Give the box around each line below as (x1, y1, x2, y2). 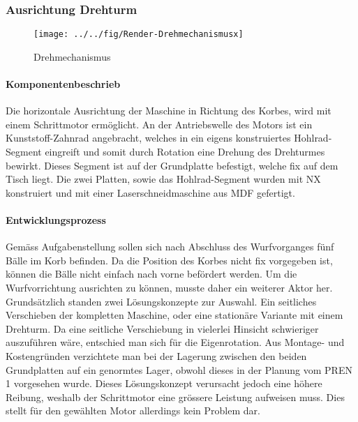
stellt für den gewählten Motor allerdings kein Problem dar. (6, 403, 260, 418)
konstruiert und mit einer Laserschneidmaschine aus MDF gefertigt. (6, 185, 295, 199)
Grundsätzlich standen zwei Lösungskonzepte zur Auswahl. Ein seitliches (6, 294, 317, 308)
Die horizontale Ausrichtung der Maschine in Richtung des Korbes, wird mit (6, 103, 331, 118)
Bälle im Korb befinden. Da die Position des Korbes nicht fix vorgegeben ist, (6, 253, 333, 267)
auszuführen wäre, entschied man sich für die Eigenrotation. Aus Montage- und (6, 335, 345, 349)
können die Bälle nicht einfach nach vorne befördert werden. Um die (6, 266, 297, 281)
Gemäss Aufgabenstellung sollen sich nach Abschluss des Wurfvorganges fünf (6, 239, 334, 254)
